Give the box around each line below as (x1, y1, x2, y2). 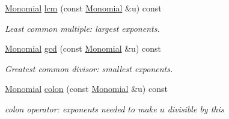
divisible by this (167, 102, 224, 115)
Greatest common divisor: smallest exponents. (5, 62, 173, 75)
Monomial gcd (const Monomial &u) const (5, 42, 161, 55)
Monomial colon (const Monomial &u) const (5, 82, 168, 95)
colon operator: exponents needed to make (5, 102, 157, 115)
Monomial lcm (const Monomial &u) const (5, 2, 162, 14)
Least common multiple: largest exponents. (5, 22, 160, 34)
